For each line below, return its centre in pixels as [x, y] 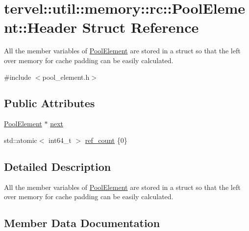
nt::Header [40, 27]
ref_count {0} [106, 140]
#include [18, 77]
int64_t [60, 140]
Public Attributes [50, 103]
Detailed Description [58, 166]
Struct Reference [140, 27]
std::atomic [21, 140]
